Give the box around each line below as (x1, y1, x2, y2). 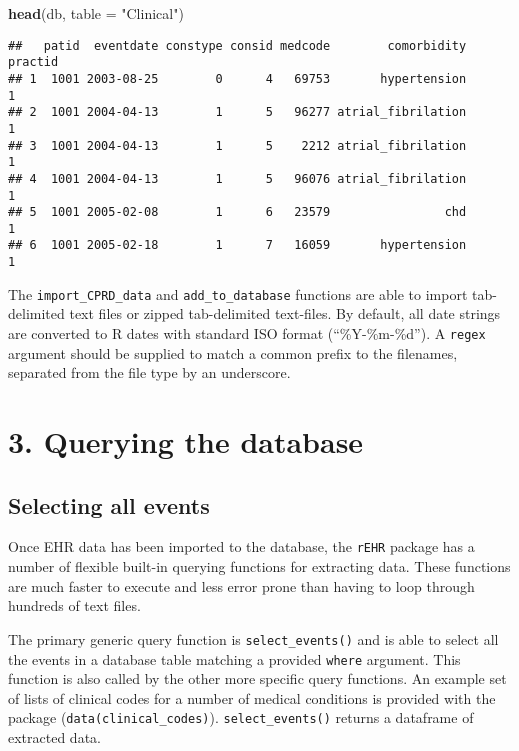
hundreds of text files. (8, 595, 141, 616)
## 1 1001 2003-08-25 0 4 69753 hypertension (8, 71, 467, 86)
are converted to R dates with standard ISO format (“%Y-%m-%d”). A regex (8, 323, 486, 344)
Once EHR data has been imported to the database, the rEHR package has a (8, 536, 475, 557)
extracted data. (8, 727, 101, 748)
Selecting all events (8, 489, 210, 520)
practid (8, 55, 59, 70)
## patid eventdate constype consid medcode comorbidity (8, 38, 467, 53)
